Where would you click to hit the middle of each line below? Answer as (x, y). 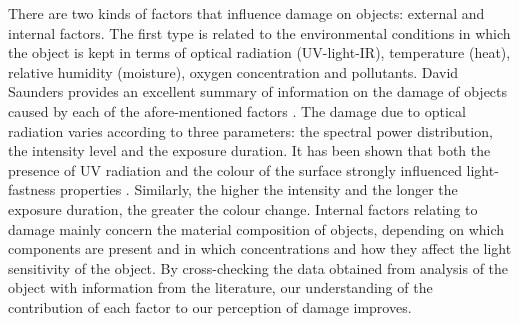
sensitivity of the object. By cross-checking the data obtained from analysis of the (258, 267)
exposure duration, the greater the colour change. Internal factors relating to (243, 208)
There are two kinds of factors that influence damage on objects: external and (246, 13)
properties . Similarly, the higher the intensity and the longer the (258, 189)
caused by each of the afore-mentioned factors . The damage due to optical (237, 110)
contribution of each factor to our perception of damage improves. (210, 306)
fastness (32, 189)
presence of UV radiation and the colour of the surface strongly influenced (235, 169)
